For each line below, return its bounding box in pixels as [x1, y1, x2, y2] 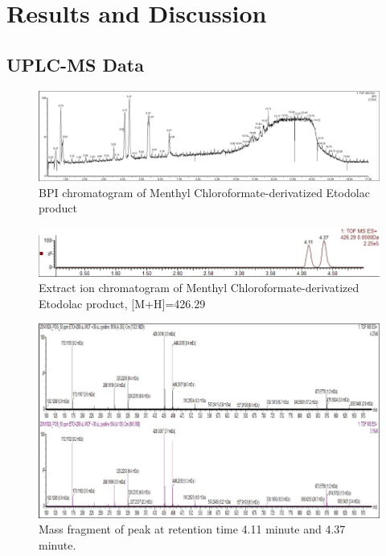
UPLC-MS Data [6, 51, 144, 76]
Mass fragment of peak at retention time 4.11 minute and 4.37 [39, 521, 346, 537]
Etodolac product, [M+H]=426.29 [39, 294, 206, 311]
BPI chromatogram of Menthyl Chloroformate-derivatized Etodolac [39, 183, 370, 200]
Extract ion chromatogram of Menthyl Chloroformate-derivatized [39, 279, 359, 296]
